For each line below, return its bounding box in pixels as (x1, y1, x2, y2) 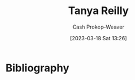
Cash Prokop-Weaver (72, 23, 125, 30)
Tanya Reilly (68, 4, 129, 18)
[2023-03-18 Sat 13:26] (70, 34, 127, 41)
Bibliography (5, 61, 70, 74)
